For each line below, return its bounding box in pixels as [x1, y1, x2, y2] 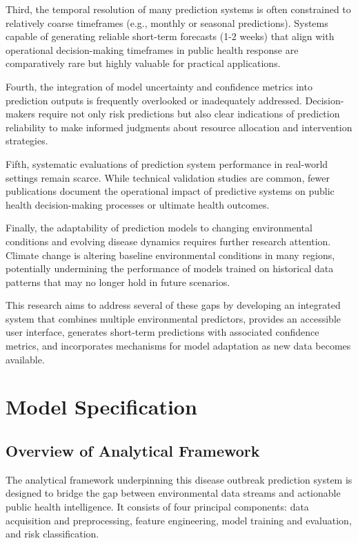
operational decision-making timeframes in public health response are [6, 42, 299, 57]
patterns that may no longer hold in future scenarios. [6, 274, 230, 289]
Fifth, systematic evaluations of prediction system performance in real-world [6, 156, 328, 171]
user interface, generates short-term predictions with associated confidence [6, 325, 319, 339]
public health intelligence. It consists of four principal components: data [6, 499, 309, 514]
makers [6, 106, 35, 121]
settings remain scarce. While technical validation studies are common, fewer [6, 170, 330, 184]
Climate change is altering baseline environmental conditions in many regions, [6, 247, 335, 262]
